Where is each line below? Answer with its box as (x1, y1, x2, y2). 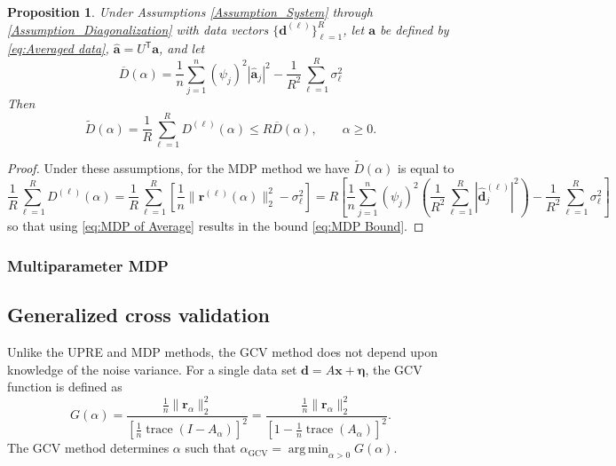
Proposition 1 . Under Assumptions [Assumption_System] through (7, 3, 373, 20)
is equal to (398, 159, 454, 178)
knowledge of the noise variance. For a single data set (7, 359, 297, 378)
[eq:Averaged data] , (7, 39, 109, 58)
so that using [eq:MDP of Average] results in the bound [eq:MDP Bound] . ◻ (7, 217, 424, 235)
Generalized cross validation (7, 301, 271, 328)
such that (185, 438, 236, 457)
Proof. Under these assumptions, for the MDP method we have (7, 159, 350, 178)
